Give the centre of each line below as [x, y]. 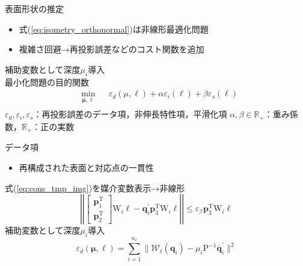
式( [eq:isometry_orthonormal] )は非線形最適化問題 [114, 29]
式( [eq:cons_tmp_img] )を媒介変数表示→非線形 [95, 187]
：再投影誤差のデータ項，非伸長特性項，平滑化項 [130, 114]
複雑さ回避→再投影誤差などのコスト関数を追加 [112, 49]
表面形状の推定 [34, 8]
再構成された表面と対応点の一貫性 [86, 167]
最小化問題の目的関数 [47, 82]
